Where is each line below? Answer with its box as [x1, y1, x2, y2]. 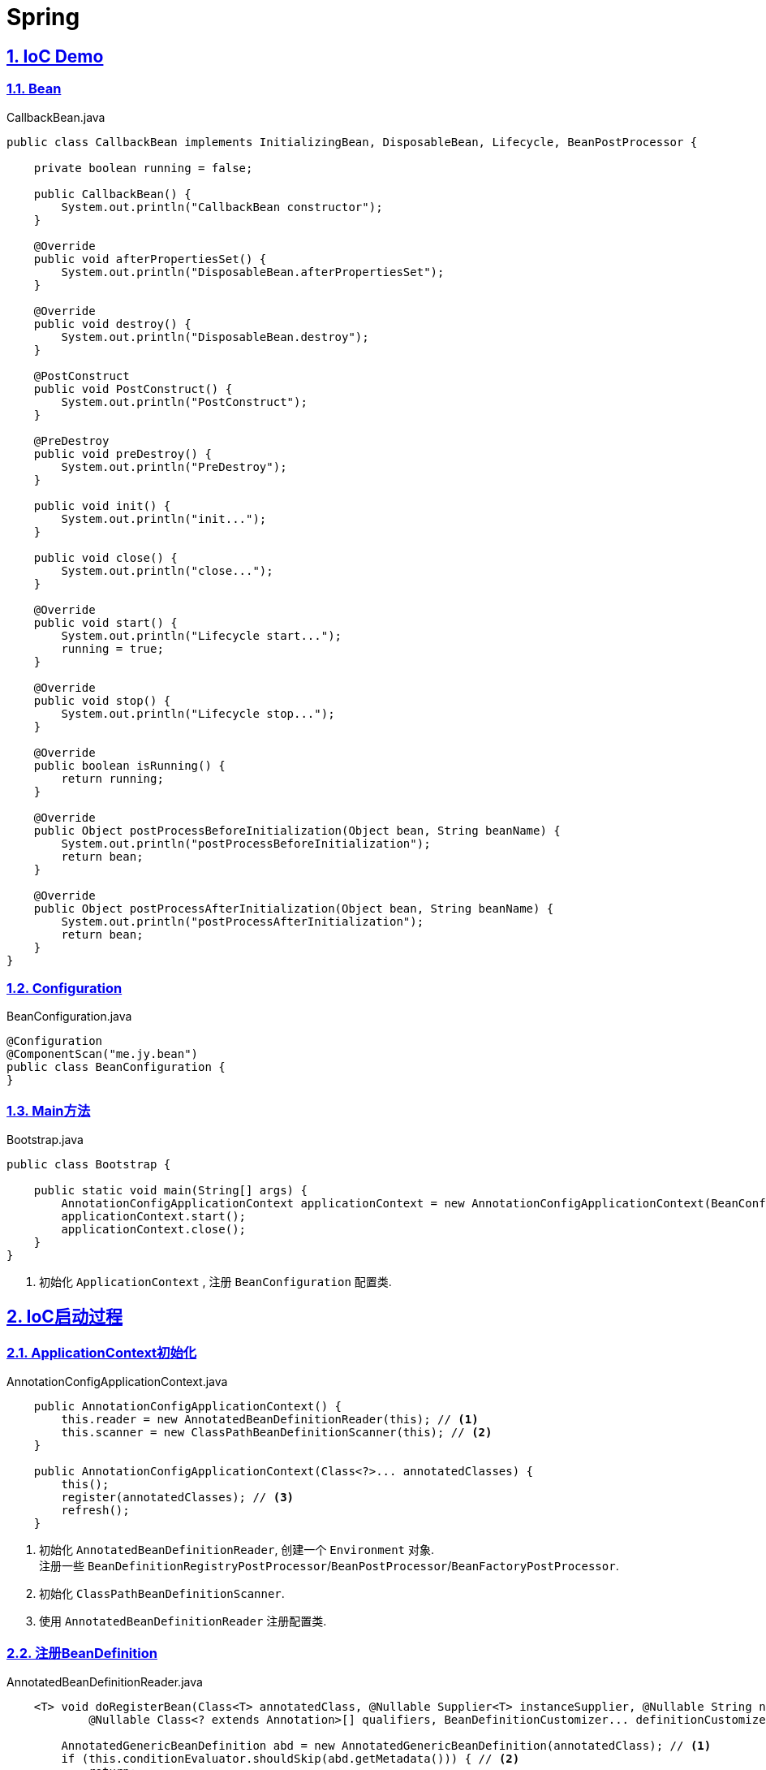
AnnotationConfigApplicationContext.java [6, 1375, 228, 1389]
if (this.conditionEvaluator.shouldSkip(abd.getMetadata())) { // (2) [61, 1752, 520, 1766]
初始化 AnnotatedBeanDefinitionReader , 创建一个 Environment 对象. [39, 1543, 434, 1557]
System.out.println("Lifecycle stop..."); [61, 706, 335, 720]
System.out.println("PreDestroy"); [61, 460, 287, 473]
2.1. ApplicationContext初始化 [6, 1344, 197, 1361]
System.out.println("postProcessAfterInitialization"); [61, 914, 424, 928]
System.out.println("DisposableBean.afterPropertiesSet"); [61, 265, 445, 278]
